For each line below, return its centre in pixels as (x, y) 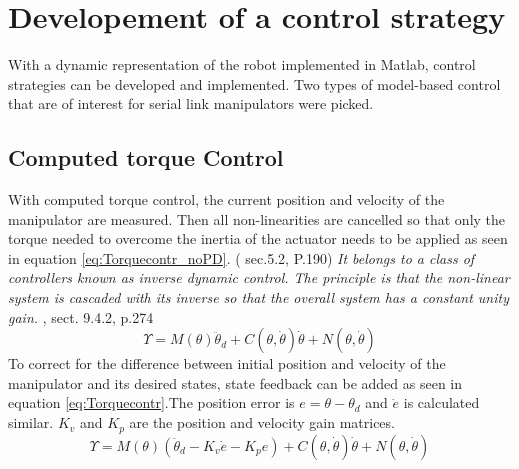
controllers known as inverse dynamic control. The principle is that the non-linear (259, 277)
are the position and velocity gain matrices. (262, 422)
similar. (31, 422)
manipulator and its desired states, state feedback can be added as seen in (235, 382)
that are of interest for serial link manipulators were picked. (191, 103)
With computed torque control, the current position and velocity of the (226, 199)
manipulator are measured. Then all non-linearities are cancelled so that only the (257, 218)
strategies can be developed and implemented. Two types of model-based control (254, 83)
